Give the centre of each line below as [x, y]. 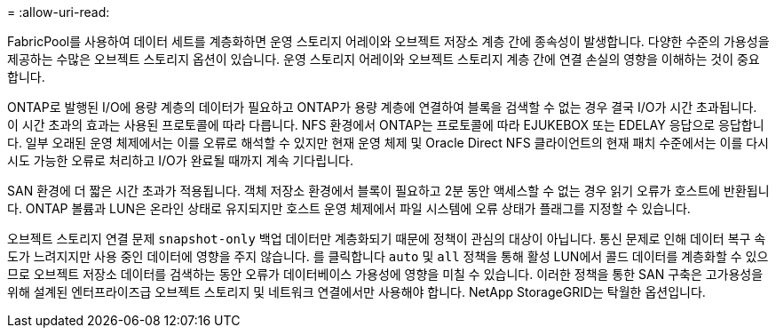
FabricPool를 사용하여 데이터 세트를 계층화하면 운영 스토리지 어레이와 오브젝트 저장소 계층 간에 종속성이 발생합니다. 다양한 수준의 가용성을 [388, 41]
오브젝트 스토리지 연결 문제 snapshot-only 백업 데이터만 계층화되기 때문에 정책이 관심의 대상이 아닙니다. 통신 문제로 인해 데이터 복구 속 [387, 239]
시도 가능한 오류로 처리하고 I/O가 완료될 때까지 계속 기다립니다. [180, 160]
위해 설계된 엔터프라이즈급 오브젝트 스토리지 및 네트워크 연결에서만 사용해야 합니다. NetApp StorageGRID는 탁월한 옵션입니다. [356, 292]
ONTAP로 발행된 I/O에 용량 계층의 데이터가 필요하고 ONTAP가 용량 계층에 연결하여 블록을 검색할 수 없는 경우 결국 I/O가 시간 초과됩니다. [382, 107]
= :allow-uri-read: [59, 12]
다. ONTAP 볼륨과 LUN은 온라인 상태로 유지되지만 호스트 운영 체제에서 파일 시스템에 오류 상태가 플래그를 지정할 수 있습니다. [349, 208]
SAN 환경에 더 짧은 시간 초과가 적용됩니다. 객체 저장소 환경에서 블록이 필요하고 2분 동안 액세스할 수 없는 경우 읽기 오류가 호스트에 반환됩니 [388, 191]
